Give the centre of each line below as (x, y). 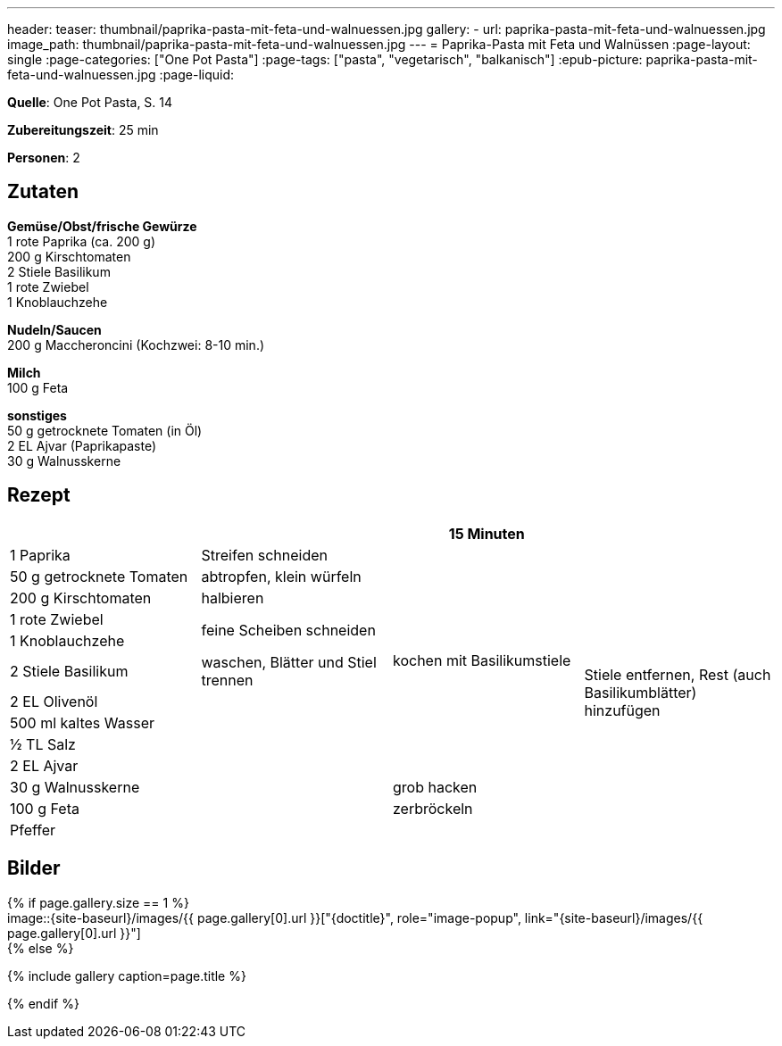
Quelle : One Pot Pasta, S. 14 (90, 102)
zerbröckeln (433, 808)
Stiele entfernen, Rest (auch (678, 674)
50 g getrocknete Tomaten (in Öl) (105, 430)
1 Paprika (40, 555)
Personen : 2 (44, 158)
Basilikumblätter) (641, 692)
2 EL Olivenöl (54, 701)
